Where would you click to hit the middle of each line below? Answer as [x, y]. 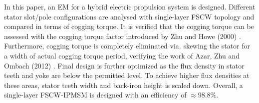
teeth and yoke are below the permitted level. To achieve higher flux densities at [127, 75]
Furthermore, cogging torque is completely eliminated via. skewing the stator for [127, 46]
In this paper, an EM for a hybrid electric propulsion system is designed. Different [130, 6]
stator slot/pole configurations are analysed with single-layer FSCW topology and [129, 16]
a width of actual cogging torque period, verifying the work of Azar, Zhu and [122, 55]
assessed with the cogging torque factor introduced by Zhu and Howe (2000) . [123, 36]
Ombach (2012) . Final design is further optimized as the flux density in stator [124, 65]
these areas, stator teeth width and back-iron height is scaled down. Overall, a [124, 85]
